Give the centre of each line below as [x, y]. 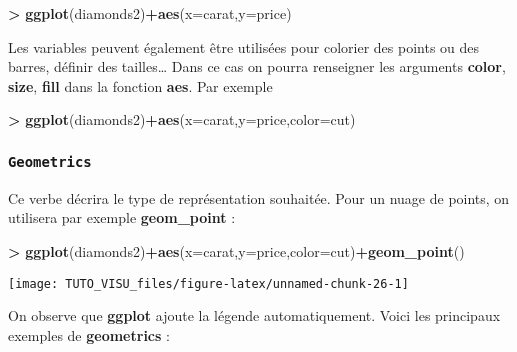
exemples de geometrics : [89, 334]
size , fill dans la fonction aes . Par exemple [140, 85]
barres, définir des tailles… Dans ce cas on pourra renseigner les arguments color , [257, 66]
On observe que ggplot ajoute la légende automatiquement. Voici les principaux [254, 315]
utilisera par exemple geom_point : [122, 217]
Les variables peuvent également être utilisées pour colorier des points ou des [244, 46]
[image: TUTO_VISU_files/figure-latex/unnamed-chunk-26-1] [208, 283]
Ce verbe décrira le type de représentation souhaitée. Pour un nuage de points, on [259, 197]
